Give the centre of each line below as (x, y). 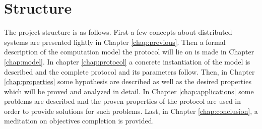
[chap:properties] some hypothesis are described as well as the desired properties (128, 81)
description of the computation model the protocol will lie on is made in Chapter (129, 52)
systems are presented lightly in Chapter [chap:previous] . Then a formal (115, 42)
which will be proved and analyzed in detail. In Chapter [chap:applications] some (129, 91)
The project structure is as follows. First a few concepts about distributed (118, 32)
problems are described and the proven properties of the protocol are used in (123, 101)
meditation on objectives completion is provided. (79, 121)
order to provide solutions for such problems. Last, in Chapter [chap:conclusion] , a (131, 111)
